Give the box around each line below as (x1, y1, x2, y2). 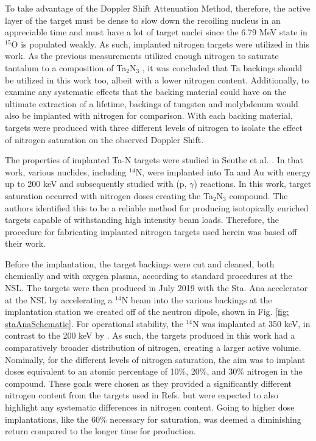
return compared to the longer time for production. (5, 425, 196, 437)
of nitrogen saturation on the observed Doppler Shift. (5, 133, 204, 146)
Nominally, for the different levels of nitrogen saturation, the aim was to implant (5, 353, 306, 365)
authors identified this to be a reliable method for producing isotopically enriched (5, 201, 309, 214)
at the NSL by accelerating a (5, 293, 113, 306)
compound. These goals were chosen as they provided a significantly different (5, 376, 292, 389)
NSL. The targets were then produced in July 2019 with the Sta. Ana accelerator (5, 281, 308, 294)
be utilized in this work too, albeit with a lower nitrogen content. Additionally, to (5, 73, 309, 86)
